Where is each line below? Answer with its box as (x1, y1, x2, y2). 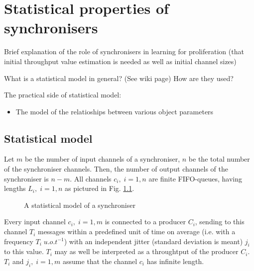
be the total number (188, 154, 250, 164)
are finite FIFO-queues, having (148, 173, 242, 183)
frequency (4, 236, 33, 246)
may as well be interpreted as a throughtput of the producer (54, 246, 239, 257)
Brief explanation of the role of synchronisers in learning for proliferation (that (4, 46, 244, 57)
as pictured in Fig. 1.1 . (64, 183, 134, 193)
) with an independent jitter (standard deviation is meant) (64, 236, 243, 246)
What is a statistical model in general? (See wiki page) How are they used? (4, 73, 234, 83)
